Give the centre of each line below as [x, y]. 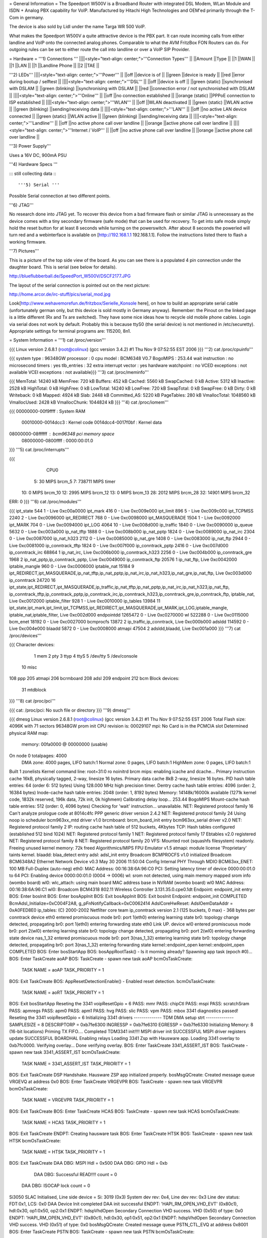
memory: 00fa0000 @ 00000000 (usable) [65, 744]
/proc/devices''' [25, 635]
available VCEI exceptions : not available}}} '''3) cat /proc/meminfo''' [79, 372]
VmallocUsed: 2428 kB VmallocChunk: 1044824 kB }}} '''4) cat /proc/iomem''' [89, 402]
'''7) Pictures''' [24, 251]
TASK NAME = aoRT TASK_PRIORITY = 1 [63, 992]
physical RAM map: [29, 733]
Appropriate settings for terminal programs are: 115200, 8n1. [70, 331]
